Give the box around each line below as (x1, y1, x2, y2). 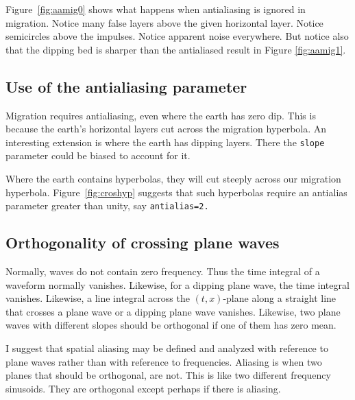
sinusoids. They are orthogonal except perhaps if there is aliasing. (5, 381, 281, 395)
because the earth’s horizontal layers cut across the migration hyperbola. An (5, 121, 327, 136)
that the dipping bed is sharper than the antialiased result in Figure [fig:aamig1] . (5, 42, 346, 56)
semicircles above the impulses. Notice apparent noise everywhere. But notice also (5, 29, 349, 43)
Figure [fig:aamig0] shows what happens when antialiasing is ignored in (5, 2, 306, 16)
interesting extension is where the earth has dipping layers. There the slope (5, 134, 325, 149)
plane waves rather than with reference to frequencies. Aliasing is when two (5, 354, 322, 368)
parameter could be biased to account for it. (5, 148, 191, 163)
